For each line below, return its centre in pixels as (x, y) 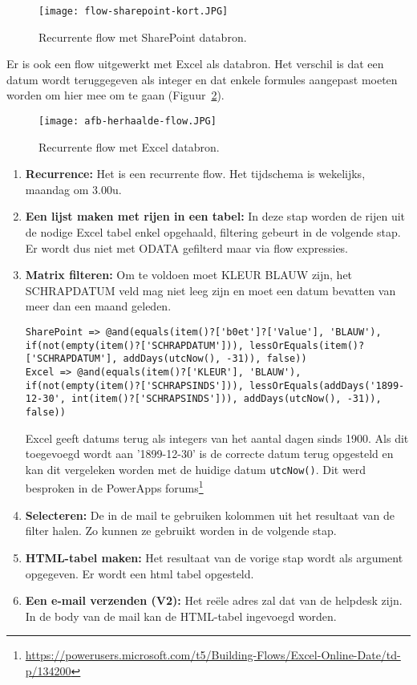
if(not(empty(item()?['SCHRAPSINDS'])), (134, 385)
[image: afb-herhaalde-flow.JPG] (128, 122)
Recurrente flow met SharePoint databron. (143, 36)
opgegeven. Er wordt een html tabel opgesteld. (140, 573)
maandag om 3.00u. (73, 189)
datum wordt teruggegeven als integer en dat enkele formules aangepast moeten (202, 79)
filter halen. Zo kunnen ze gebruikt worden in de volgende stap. (181, 531)
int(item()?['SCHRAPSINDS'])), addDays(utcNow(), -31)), (227, 399)
